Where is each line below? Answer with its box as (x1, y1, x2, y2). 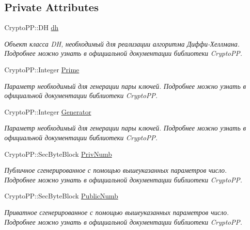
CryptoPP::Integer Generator (4, 106, 92, 116)
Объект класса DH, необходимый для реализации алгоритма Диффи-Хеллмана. (4, 38, 240, 49)
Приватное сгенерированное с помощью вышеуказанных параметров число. (4, 207, 229, 217)
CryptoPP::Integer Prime (4, 64, 79, 74)
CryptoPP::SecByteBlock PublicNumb (4, 191, 118, 201)
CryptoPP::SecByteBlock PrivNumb (4, 148, 112, 159)
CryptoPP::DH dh (4, 22, 59, 33)
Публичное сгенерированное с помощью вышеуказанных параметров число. (4, 165, 227, 175)
